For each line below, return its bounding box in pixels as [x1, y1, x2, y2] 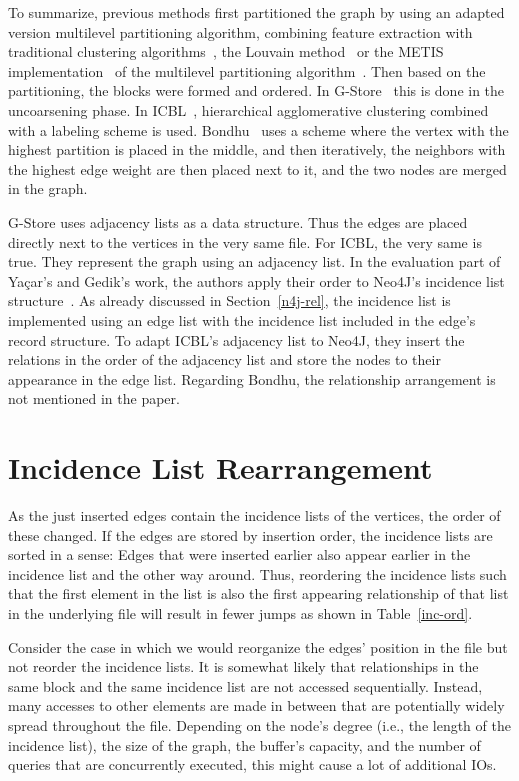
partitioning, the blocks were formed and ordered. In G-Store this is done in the [8, 80, 505, 101]
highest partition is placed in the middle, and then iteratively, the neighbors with [8, 139, 506, 160]
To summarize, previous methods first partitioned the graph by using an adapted [8, 2, 505, 22]
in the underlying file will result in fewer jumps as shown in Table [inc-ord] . [8, 602, 473, 623]
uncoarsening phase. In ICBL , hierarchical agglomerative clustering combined [8, 99, 489, 120]
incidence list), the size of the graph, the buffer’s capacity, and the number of [8, 734, 481, 755]
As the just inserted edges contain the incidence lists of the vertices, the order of [8, 505, 501, 525]
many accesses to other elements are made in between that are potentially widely [8, 695, 505, 716]
